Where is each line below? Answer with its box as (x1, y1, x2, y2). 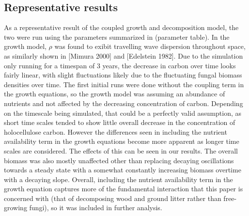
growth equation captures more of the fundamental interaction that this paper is (4, 184, 243, 194)
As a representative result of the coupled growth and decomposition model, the (4, 22, 239, 32)
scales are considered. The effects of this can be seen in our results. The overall (4, 145, 238, 155)
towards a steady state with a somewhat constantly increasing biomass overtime (4, 165, 241, 175)
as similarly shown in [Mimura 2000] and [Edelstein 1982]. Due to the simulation (4, 50, 243, 61)
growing (4, 202, 27, 213)
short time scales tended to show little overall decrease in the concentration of (4, 117, 235, 127)
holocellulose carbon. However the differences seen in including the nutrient (4, 126, 227, 137)
